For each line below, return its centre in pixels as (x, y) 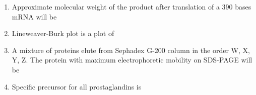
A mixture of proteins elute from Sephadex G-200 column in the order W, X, (131, 50)
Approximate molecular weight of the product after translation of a (116, 6)
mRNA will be (34, 16)
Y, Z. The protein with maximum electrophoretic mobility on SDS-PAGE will (132, 60)
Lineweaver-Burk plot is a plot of (63, 33)
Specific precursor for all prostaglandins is (77, 86)
